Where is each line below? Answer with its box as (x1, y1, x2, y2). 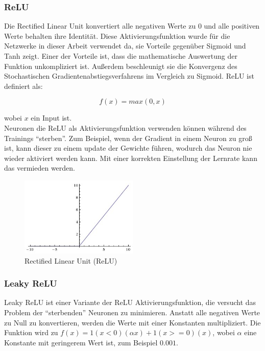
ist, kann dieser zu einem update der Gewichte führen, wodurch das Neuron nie (4, 143, 252, 153)
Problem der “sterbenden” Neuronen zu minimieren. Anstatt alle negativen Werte (4, 307, 260, 318)
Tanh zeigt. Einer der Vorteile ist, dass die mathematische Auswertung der (4, 51, 237, 61)
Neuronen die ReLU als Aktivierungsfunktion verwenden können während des (4, 122, 247, 133)
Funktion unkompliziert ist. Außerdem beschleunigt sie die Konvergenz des (4, 60, 237, 71)
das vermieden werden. (4, 162, 75, 173)
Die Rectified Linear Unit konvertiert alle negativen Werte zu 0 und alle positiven (4, 20, 260, 31)
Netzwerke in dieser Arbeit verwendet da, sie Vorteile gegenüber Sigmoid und (4, 40, 246, 51)
